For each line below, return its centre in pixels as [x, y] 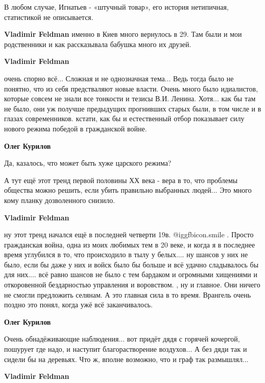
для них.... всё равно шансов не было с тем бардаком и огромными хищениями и [131, 274]
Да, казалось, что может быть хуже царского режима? [88, 163]
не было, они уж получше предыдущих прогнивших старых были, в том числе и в [133, 108]
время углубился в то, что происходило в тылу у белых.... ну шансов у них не [126, 254]
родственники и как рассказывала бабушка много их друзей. [98, 44]
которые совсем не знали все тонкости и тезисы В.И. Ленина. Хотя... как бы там [130, 98]
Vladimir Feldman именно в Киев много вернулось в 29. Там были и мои [123, 34]
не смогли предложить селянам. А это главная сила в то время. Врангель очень [128, 294]
